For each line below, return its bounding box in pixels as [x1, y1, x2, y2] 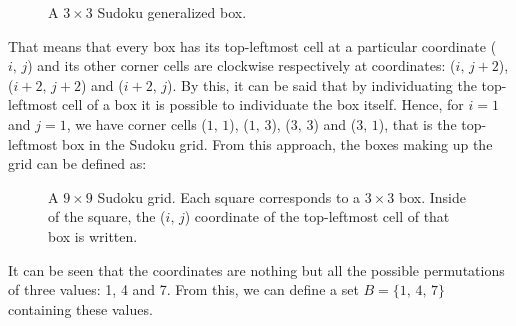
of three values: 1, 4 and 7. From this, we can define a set [8, 279, 359, 300]
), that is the [378, 113, 457, 134]
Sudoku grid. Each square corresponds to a [97, 186, 361, 207]
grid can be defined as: [8, 153, 147, 174]
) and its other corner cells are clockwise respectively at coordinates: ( [27, 55, 456, 76]
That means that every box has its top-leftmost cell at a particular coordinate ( [8, 35, 497, 56]
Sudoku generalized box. [97, 2, 247, 22]
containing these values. [8, 298, 153, 319]
